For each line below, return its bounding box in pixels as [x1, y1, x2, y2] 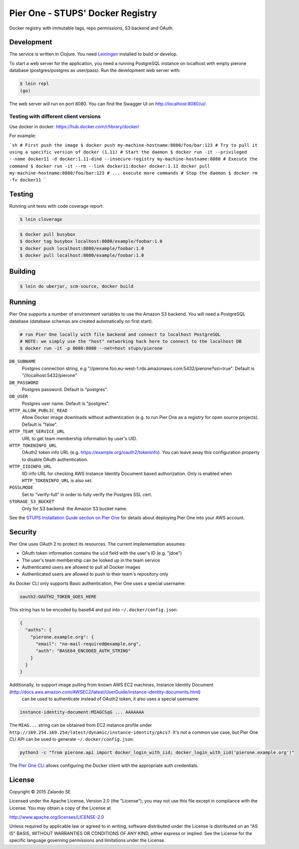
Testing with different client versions [9, 113, 101, 120]
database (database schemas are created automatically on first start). [9, 318, 153, 324]
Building [9, 267, 36, 275]
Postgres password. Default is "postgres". [22, 386, 108, 392]
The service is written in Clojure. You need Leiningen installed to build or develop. [9, 51, 178, 57]
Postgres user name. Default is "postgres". [22, 400, 110, 406]
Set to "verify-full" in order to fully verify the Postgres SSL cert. [22, 491, 152, 498]
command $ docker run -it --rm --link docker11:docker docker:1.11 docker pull [9, 163, 210, 169]
